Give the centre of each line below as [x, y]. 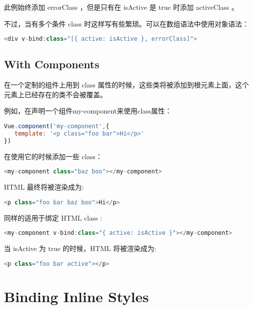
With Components [52, 64]
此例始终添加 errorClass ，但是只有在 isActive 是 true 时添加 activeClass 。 [121, 7]
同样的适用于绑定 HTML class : [53, 217]
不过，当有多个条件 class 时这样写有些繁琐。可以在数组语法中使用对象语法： [126, 23]
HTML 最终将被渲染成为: [44, 187]
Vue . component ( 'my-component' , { [57, 126]
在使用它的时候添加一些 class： [53, 156]
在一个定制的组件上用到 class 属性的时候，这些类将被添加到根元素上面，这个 [126, 85]
